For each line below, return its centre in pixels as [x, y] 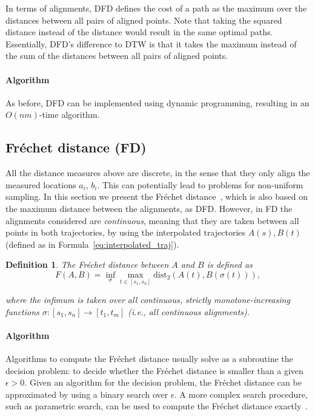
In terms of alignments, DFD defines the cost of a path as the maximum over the [156, 8]
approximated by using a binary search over [87, 394]
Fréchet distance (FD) [76, 147]
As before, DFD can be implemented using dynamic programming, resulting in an [157, 102]
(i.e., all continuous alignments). [189, 311]
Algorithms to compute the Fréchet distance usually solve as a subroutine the [149, 359]
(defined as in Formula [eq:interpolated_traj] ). [92, 244]
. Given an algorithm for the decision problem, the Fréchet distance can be [163, 382]
